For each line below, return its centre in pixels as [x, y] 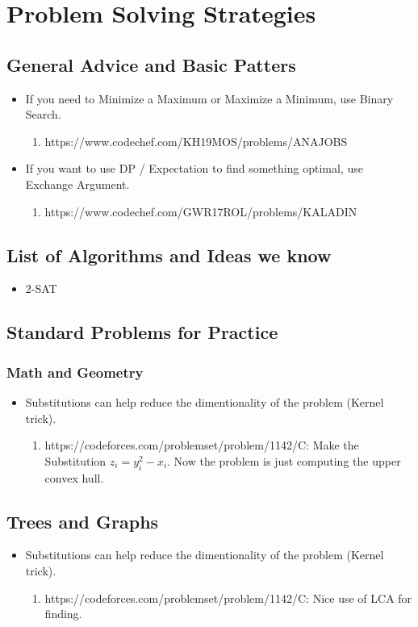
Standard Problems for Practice [142, 332]
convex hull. [74, 477]
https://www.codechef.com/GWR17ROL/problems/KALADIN [201, 211]
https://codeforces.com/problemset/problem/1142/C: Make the [202, 445]
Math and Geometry [75, 372]
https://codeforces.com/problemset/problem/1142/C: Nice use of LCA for [228, 598]
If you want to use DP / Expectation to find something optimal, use [194, 168]
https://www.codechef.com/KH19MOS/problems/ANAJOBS [196, 141]
